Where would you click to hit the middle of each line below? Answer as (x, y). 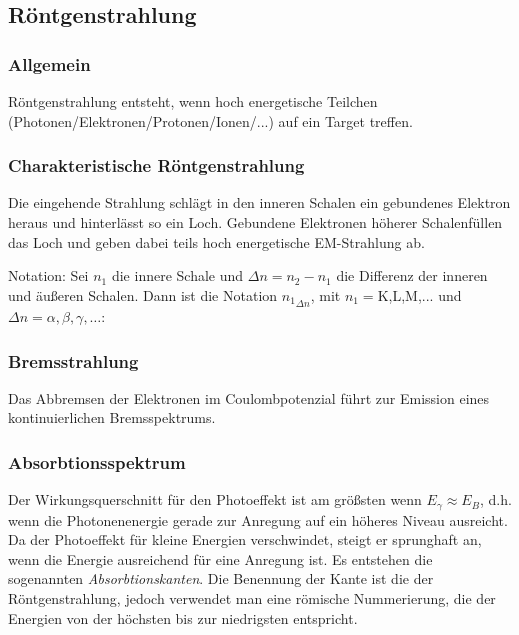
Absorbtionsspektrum (97, 461)
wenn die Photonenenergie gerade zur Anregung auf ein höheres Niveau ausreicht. (258, 519)
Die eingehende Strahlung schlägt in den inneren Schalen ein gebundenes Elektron (259, 202)
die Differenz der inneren (412, 275)
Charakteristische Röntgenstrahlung (156, 165)
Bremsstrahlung (73, 360)
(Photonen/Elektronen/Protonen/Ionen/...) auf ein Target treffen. (210, 120)
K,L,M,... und (419, 294)
